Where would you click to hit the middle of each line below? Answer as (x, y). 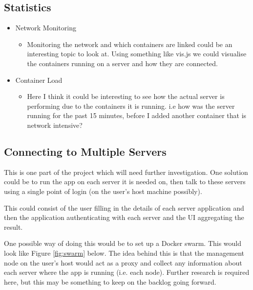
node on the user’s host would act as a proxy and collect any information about (123, 262)
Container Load (39, 80)
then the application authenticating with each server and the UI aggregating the (124, 217)
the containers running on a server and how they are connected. (122, 63)
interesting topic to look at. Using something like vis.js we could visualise (137, 54)
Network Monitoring (46, 28)
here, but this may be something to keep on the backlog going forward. (110, 281)
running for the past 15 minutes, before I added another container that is (137, 115)
